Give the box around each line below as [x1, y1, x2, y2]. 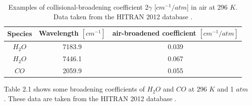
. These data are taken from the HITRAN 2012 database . [4, 93, 177, 103]
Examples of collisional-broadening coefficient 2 [8, 2, 149, 12]
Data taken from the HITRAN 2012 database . [53, 11, 192, 21]
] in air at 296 [187, 2, 228, 12]
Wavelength [39, 28, 79, 38]
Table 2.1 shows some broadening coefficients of [4, 84, 145, 94]
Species [7, 28, 32, 39]
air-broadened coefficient [112, 28, 196, 38]
